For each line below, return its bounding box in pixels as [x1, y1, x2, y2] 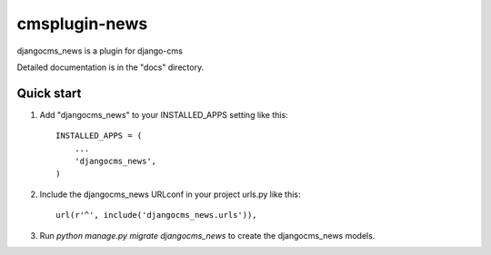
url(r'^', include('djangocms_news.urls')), [55, 210, 258, 221]
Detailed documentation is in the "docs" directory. [16, 62, 205, 73]
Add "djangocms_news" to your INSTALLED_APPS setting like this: [39, 109, 288, 120]
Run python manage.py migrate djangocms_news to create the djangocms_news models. [39, 230, 376, 240]
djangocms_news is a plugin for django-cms [16, 45, 184, 56]
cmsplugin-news [16, 14, 148, 34]
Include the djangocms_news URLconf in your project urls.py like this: [39, 189, 301, 200]
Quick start [16, 85, 82, 101]
